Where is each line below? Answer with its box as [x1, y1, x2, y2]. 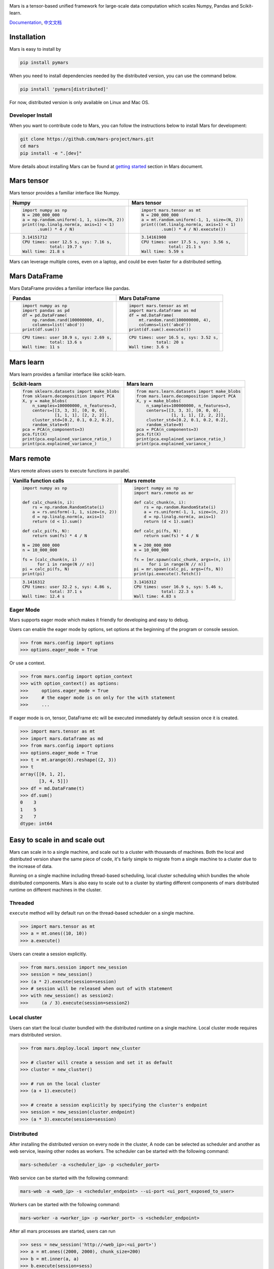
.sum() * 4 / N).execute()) [161, 226, 226, 232]
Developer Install [9, 112, 52, 119]
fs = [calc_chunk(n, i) [22, 556, 77, 562]
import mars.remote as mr [133, 490, 194, 495]
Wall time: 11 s [22, 344, 60, 350]
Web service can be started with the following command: [9, 1175, 129, 1181]
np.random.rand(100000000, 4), [32, 317, 105, 322]
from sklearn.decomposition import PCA [22, 393, 115, 399]
